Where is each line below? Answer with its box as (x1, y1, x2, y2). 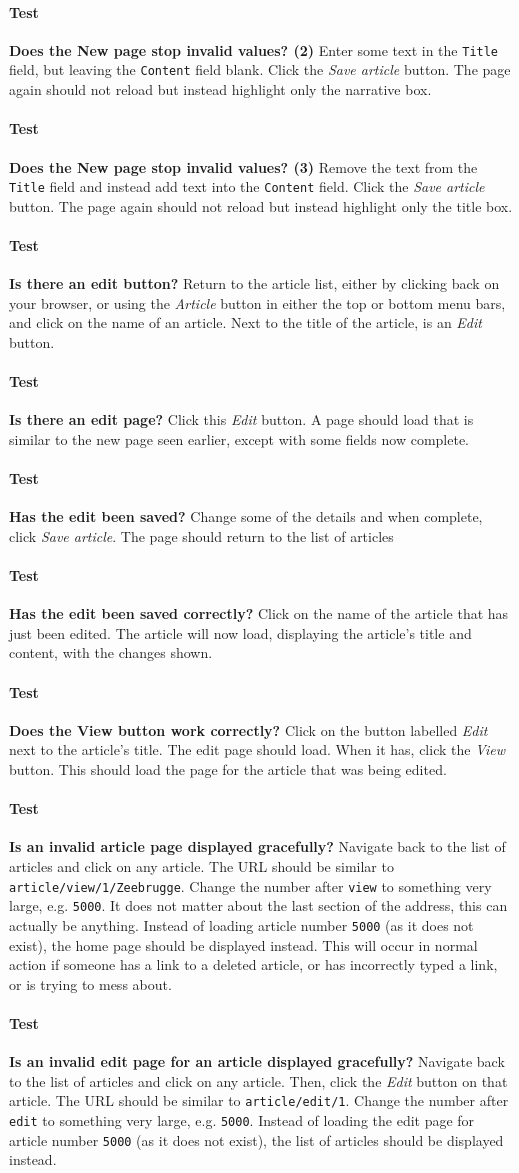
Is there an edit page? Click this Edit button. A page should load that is (9, 409, 474, 430)
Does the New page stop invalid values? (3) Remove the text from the (9, 156, 478, 177)
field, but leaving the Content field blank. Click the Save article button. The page (9, 59, 511, 80)
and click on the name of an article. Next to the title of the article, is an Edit (9, 312, 482, 333)
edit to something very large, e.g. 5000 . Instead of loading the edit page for (9, 1110, 475, 1131)
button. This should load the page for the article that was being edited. (9, 759, 447, 780)
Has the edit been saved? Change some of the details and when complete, (9, 506, 483, 527)
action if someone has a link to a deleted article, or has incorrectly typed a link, (9, 954, 498, 975)
